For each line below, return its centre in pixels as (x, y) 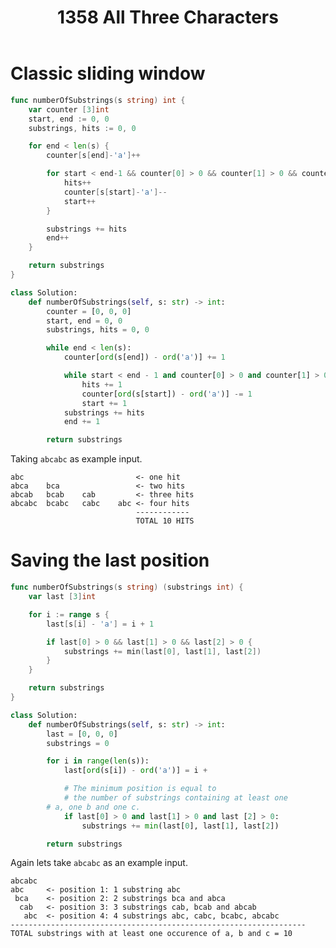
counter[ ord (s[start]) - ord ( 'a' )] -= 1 (167, 394)
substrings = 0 (78, 743)
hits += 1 (102, 384)
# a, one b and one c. (93, 807)
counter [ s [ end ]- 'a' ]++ (93, 156)
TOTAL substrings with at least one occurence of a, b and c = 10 (151, 934)
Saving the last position (110, 560)
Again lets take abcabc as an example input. (99, 863)
